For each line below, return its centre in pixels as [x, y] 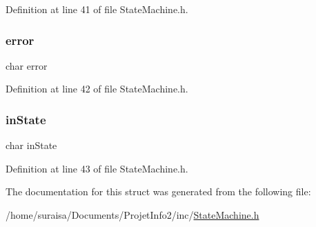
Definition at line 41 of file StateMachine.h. [97, 9]
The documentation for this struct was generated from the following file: [158, 191]
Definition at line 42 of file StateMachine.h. [97, 89]
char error [27, 65]
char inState [31, 145]
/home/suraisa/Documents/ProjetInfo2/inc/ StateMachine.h [132, 215]
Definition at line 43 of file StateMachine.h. [97, 168]
